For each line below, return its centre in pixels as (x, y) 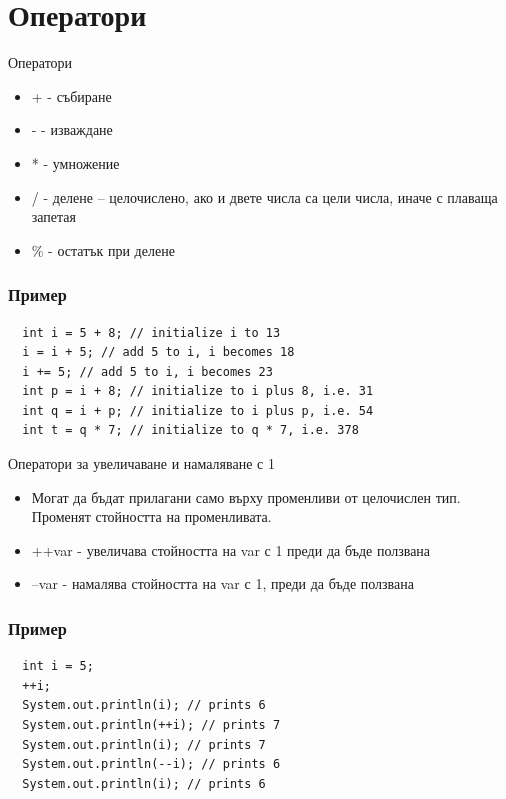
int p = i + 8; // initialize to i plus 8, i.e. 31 (198, 391)
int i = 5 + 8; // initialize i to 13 (151, 332)
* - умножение (75, 162)
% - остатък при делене (103, 249)
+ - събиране (71, 95)
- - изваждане (72, 129)
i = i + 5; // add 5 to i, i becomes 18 (158, 352)
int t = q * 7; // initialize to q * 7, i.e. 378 (190, 430)
